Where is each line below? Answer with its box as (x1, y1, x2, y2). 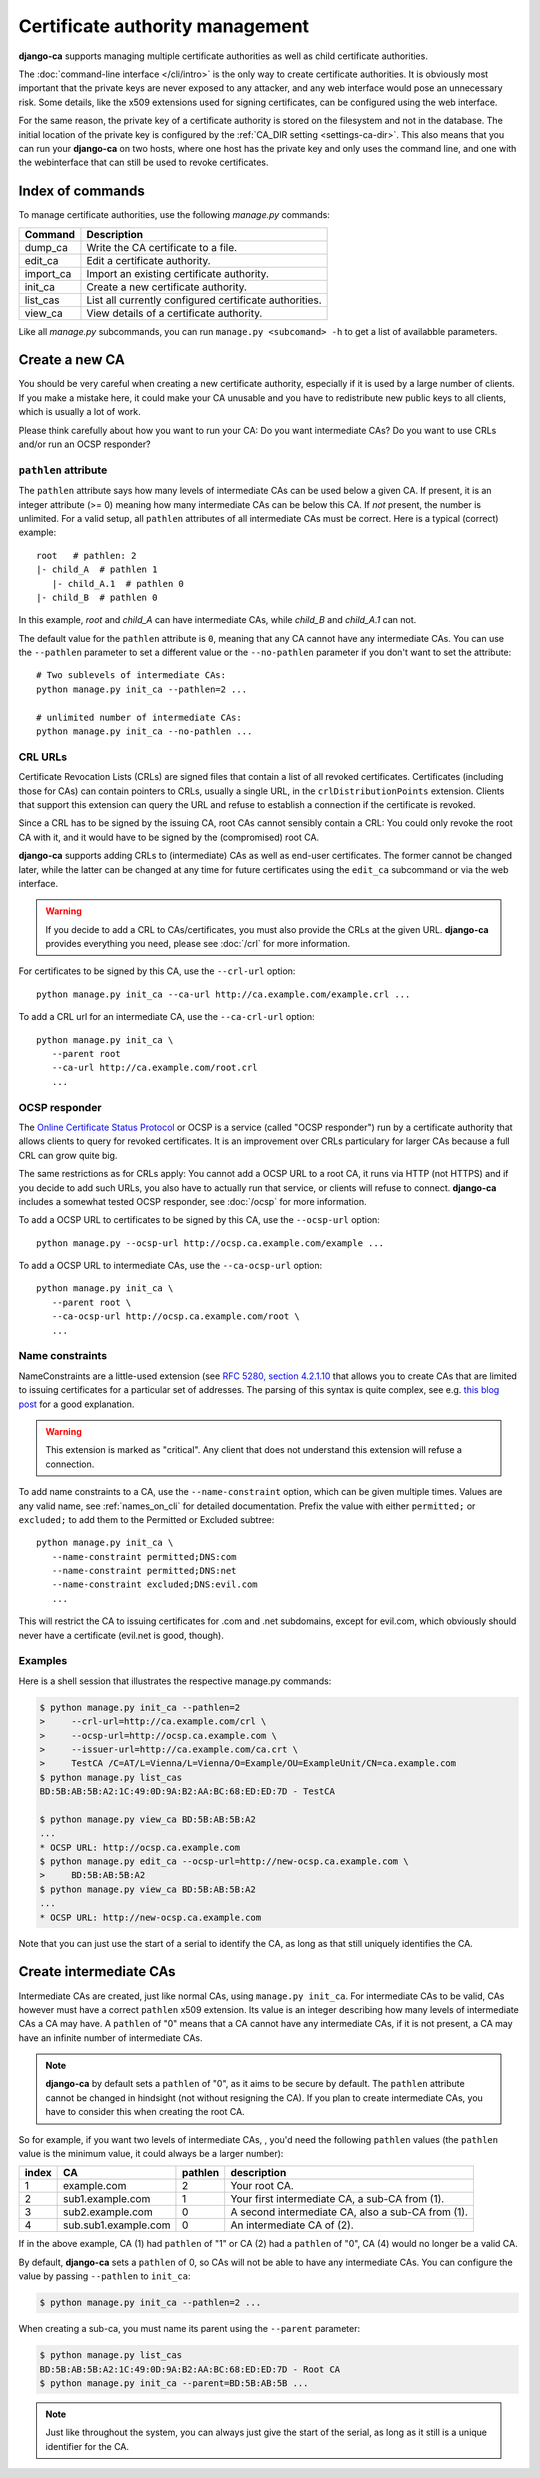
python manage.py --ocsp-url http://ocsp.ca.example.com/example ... (36, 1237, 385, 1249)
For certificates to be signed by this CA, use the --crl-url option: (18, 965, 296, 977)
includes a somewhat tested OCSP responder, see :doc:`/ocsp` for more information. (18, 1195, 367, 1207)
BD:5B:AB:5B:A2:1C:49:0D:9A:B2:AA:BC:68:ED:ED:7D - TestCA (39, 1786, 335, 1797)
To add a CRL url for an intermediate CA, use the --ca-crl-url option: (18, 1011, 315, 1023)
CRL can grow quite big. (18, 1149, 118, 1161)
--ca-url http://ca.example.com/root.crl (51, 1062, 259, 1074)
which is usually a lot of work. (18, 406, 141, 418)
